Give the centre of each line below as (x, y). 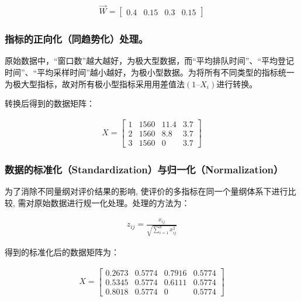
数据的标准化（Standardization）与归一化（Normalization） (144, 169)
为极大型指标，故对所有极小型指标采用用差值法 (95, 83)
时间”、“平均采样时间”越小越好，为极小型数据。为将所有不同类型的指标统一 (150, 72)
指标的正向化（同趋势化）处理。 (77, 39)
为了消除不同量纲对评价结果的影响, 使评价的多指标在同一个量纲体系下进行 (146, 191)
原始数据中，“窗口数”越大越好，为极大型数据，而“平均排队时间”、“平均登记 (150, 61)
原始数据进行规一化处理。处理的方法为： (112, 202)
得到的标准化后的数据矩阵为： (62, 252)
